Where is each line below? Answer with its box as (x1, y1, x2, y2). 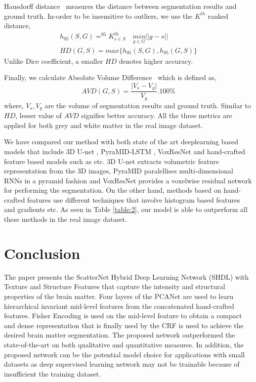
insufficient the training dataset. (4, 368, 101, 379)
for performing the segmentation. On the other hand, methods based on (4, 185, 221, 195)
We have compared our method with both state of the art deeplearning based (4, 136, 238, 147)
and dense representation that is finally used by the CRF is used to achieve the (4, 320, 244, 330)
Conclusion (4, 243, 81, 263)
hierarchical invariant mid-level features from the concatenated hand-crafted (4, 300, 234, 311)
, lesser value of (15, 110, 62, 121)
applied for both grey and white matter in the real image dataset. (4, 120, 203, 130)
